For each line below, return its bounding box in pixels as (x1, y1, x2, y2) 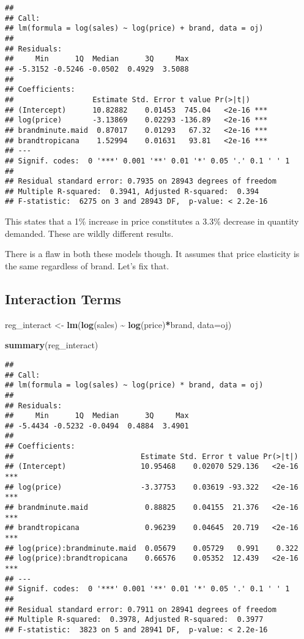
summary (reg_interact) (5, 338, 98, 351)
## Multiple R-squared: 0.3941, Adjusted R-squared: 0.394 (5, 187, 259, 196)
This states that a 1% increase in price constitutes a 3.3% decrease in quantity (5, 215, 299, 228)
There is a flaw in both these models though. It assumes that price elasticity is (5, 247, 300, 260)
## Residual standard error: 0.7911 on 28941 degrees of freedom (5, 605, 276, 614)
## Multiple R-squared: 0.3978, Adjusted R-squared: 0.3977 (5, 615, 264, 624)
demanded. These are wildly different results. (5, 226, 174, 239)
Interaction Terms (5, 289, 121, 308)
